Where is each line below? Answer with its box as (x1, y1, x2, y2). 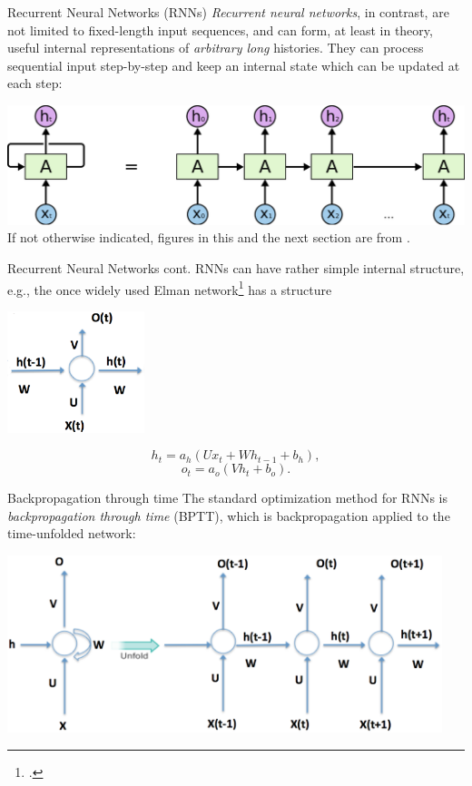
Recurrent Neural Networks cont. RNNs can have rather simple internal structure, (7, 259, 465, 278)
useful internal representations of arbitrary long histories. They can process (7, 38, 424, 57)
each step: (7, 74, 63, 93)
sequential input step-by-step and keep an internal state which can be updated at (7, 55, 460, 74)
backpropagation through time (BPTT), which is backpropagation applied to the (7, 506, 450, 525)
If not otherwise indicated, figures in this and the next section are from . (7, 228, 410, 247)
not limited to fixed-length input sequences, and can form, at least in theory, (7, 20, 433, 39)
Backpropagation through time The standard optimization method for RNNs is (7, 488, 447, 507)
